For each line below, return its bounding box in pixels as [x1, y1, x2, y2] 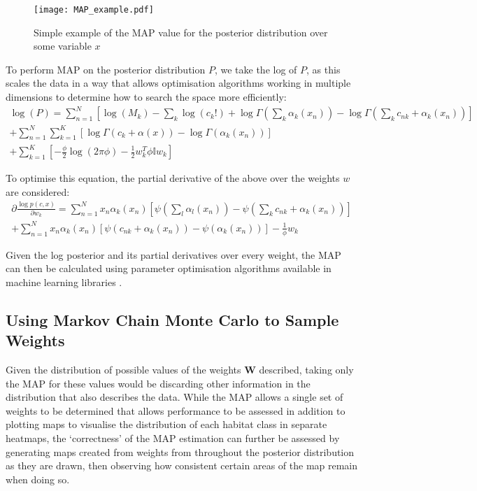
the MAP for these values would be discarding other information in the [6, 376, 311, 390]
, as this [306, 62, 341, 76]
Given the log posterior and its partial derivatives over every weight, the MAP [6, 247, 341, 262]
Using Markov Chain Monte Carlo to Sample [6, 308, 339, 330]
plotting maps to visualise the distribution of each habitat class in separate [6, 417, 327, 432]
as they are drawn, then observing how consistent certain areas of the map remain [6, 458, 358, 473]
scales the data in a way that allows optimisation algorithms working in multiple [6, 76, 351, 90]
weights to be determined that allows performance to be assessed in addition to [6, 403, 346, 418]
